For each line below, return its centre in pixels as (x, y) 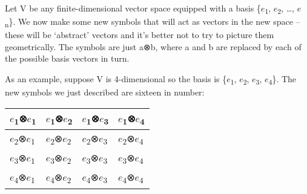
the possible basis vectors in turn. (67, 58)
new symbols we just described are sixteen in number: (105, 92)
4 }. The (282, 79)
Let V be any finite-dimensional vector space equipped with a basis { (133, 8)
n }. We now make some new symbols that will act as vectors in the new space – (153, 22)
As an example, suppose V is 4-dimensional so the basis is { (116, 79)
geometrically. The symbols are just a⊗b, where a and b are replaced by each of (153, 46)
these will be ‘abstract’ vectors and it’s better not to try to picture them (140, 35)
